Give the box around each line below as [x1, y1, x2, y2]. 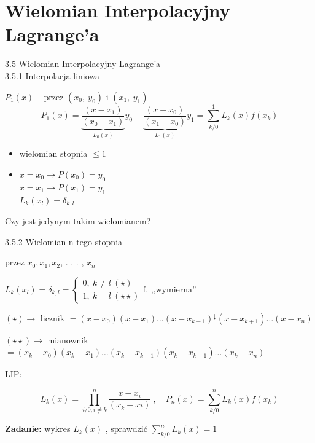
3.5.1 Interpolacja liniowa [5, 69, 100, 82]
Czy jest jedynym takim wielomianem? [5, 214, 151, 227]
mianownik [47, 333, 88, 346]
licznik [40, 311, 65, 324]
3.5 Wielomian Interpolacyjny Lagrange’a [5, 57, 161, 70]
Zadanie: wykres [5, 422, 71, 435]
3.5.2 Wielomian [5, 235, 66, 248]
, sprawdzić [105, 422, 147, 435]
